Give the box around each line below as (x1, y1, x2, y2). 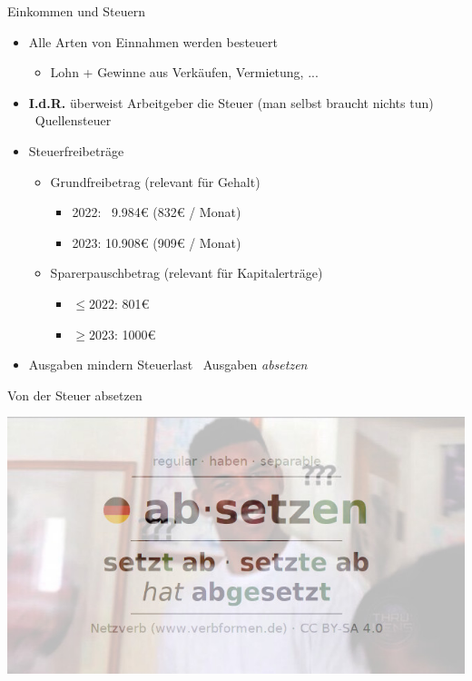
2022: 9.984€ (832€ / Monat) (72, 202, 241, 222)
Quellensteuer (34, 111, 112, 130)
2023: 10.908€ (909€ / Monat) (72, 232, 241, 252)
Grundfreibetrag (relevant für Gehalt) (50, 172, 261, 191)
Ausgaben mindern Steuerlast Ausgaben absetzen (28, 355, 308, 374)
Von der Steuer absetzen (7, 385, 143, 404)
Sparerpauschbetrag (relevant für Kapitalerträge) (50, 263, 323, 282)
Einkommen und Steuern (7, 2, 145, 20)
